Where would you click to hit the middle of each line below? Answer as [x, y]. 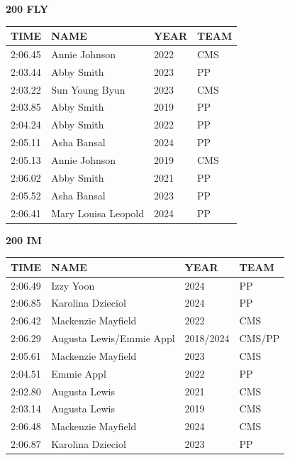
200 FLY [27, 9]
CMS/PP [260, 338]
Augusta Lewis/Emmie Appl [113, 338]
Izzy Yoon [73, 285]
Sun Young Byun [88, 89]
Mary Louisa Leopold [97, 213]
